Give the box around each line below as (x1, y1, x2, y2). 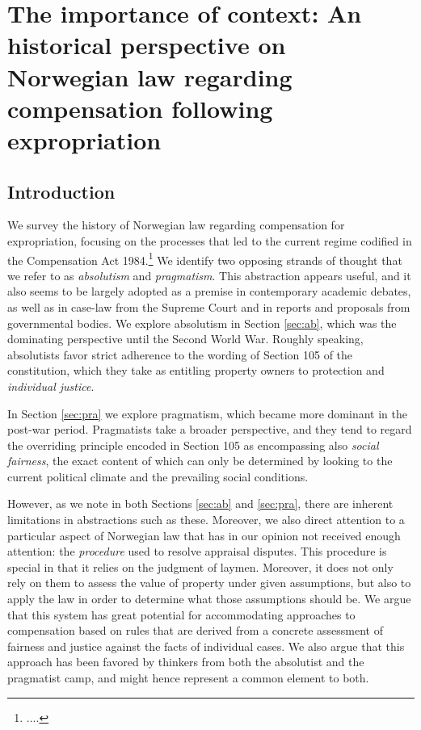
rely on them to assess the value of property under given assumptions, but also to (7, 574, 411, 591)
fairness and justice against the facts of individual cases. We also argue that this (7, 637, 405, 654)
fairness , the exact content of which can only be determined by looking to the (7, 452, 393, 469)
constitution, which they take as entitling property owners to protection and (7, 362, 385, 379)
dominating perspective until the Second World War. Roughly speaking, (7, 330, 364, 347)
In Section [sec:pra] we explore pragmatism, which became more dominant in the (7, 405, 407, 422)
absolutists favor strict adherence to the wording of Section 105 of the (7, 346, 353, 363)
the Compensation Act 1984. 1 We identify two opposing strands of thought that (7, 249, 402, 268)
